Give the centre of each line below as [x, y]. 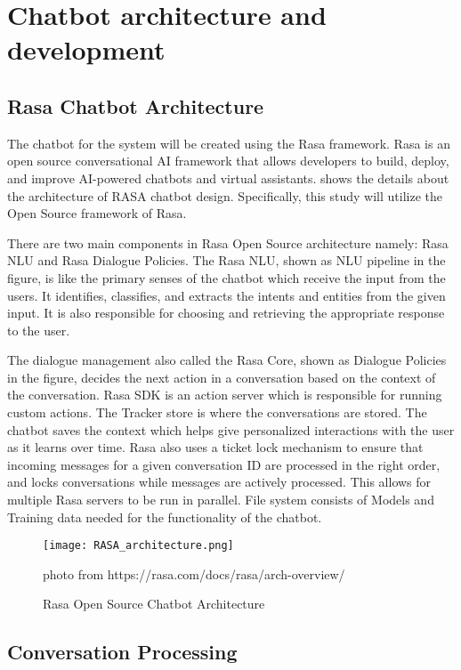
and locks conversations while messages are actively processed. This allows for [219, 482]
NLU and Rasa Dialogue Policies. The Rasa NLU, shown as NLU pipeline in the [226, 260]
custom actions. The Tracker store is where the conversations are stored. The [217, 412]
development [86, 49]
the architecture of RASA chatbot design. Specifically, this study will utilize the [225, 195]
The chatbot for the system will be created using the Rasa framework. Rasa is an [229, 143]
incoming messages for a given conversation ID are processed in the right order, [224, 464]
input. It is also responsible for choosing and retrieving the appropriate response [226, 313]
